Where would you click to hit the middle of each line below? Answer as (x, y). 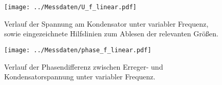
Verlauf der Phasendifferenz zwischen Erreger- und (84, 66)
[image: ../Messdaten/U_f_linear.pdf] (70, 7)
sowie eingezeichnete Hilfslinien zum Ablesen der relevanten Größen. (111, 34)
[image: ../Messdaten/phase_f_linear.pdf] (78, 50)
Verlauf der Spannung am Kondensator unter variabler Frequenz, (106, 23)
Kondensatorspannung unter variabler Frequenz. (80, 77)
